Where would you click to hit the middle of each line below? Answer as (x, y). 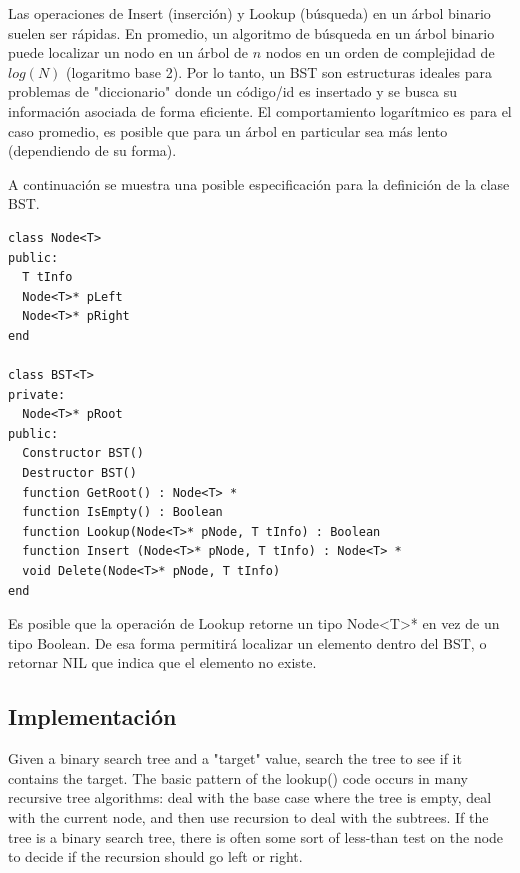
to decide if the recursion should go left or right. (155, 856)
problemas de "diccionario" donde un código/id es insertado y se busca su (232, 91)
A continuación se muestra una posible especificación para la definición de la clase (259, 183)
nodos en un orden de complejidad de (380, 52)
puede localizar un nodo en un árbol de (128, 52)
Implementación (92, 716)
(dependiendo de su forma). (92, 150)
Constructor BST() (83, 453)
